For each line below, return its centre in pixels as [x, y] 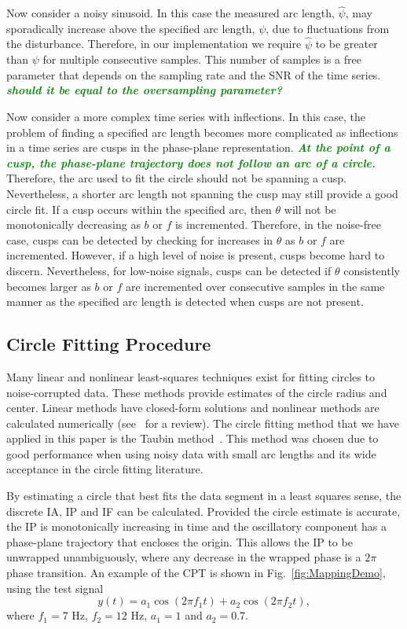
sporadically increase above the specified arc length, [131, 28]
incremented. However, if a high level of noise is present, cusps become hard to [196, 255]
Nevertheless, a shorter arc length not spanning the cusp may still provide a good [202, 193]
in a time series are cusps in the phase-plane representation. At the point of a [198, 147]
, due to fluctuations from [328, 28]
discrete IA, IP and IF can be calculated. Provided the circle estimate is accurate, [203, 511]
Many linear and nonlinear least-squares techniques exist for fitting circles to [191, 376]
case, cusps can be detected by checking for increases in [140, 239]
